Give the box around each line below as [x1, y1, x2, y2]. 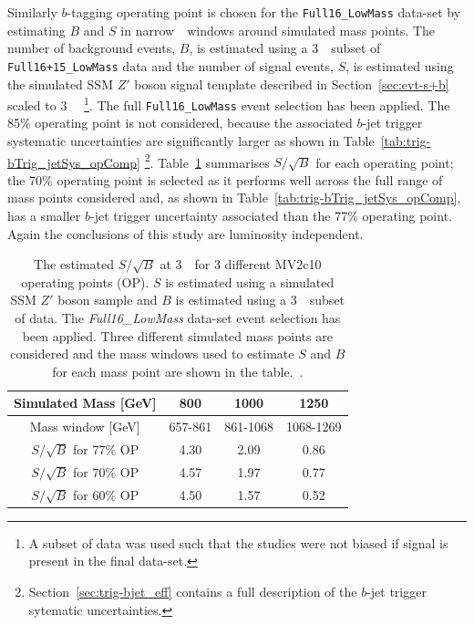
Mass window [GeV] [29, 417, 140, 436]
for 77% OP [73, 440, 139, 459]
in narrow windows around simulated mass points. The [120, 20, 436, 39]
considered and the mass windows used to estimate [10, 344, 294, 363]
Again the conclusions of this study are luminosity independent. [7, 224, 364, 243]
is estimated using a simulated [165, 272, 335, 291]
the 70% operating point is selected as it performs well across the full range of [7, 170, 443, 189]
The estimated [34, 255, 115, 274]
